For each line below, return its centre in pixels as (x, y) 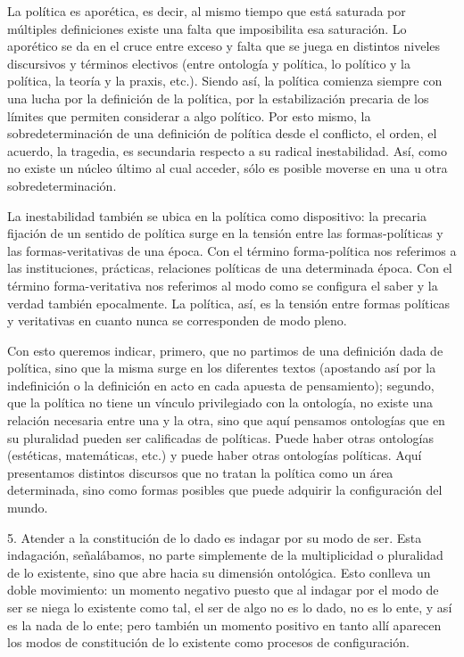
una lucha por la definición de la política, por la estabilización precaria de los (218, 98)
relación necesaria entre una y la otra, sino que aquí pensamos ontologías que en (226, 420)
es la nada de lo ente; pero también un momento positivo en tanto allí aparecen (224, 624)
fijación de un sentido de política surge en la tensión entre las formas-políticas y (225, 233)
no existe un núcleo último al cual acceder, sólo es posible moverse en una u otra (228, 168)
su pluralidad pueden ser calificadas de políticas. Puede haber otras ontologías (221, 437)
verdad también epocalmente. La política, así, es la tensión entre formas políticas (229, 303)
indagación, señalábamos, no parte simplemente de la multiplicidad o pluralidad (225, 555)
